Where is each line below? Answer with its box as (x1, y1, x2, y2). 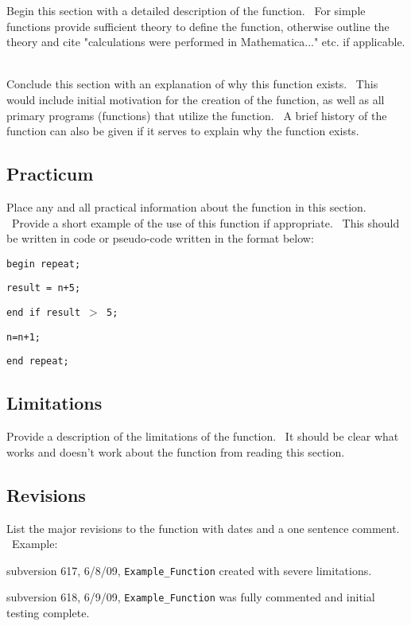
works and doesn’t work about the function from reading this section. (6, 443, 345, 460)
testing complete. (6, 605, 90, 621)
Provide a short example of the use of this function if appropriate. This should (11, 214, 400, 231)
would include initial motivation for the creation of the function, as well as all (6, 91, 385, 107)
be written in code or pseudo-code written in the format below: (6, 230, 314, 247)
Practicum (6, 161, 94, 186)
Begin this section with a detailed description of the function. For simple (6, 2, 366, 18)
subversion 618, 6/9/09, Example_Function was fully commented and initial (6, 589, 375, 605)
